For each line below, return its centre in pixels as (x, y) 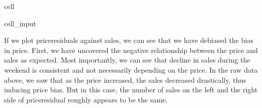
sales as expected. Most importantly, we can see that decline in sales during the (127, 60)
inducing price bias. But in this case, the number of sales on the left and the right (131, 90)
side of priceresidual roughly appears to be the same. (86, 99)
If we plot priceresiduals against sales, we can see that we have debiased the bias (129, 40)
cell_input (20, 23)
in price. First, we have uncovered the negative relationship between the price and (131, 50)
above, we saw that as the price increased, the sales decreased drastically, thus (125, 79)
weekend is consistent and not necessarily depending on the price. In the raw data (131, 69)
